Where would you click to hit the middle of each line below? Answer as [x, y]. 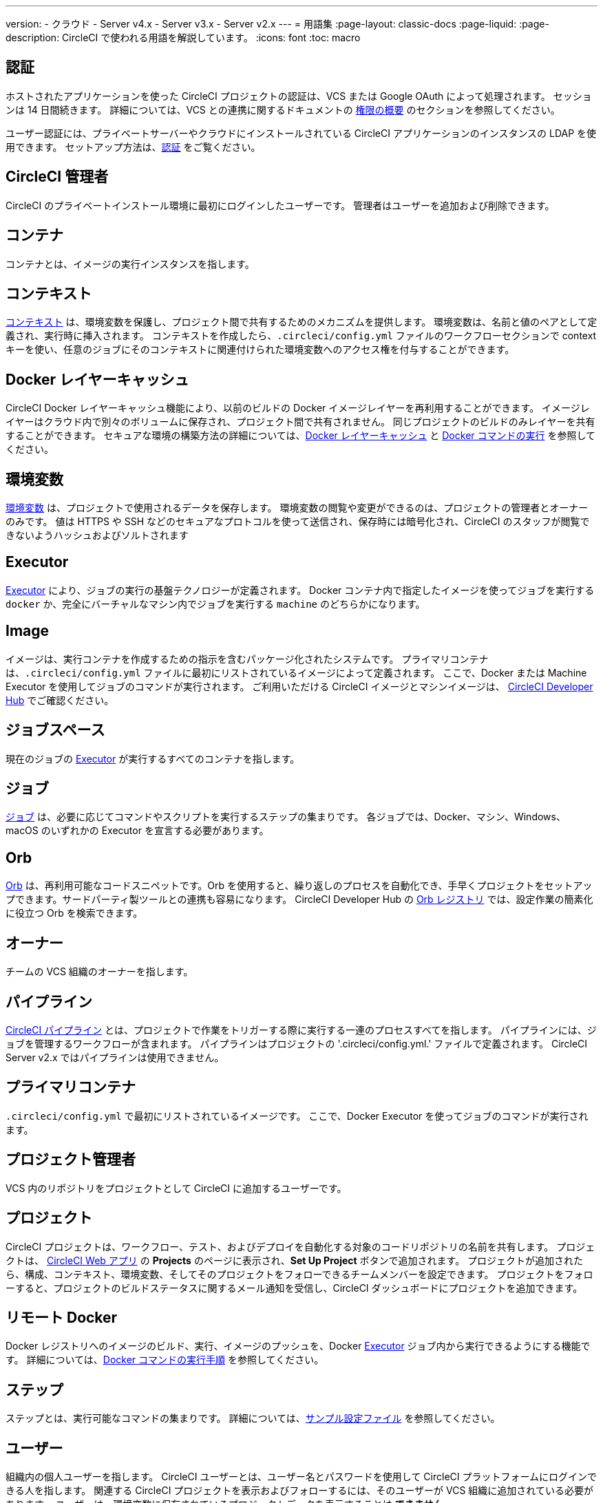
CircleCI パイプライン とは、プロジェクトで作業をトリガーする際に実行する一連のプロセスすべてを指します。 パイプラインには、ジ [301, 1030]
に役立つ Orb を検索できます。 [74, 913]
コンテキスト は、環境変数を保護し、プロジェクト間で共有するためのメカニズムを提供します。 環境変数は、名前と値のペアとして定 [301, 322]
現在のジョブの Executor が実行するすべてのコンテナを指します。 [153, 758]
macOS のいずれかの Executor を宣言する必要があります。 [137, 831]
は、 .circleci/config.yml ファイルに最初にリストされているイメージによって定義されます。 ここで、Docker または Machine [296, 672]
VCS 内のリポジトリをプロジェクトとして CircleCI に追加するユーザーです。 [176, 1188]
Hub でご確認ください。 [60, 700]
